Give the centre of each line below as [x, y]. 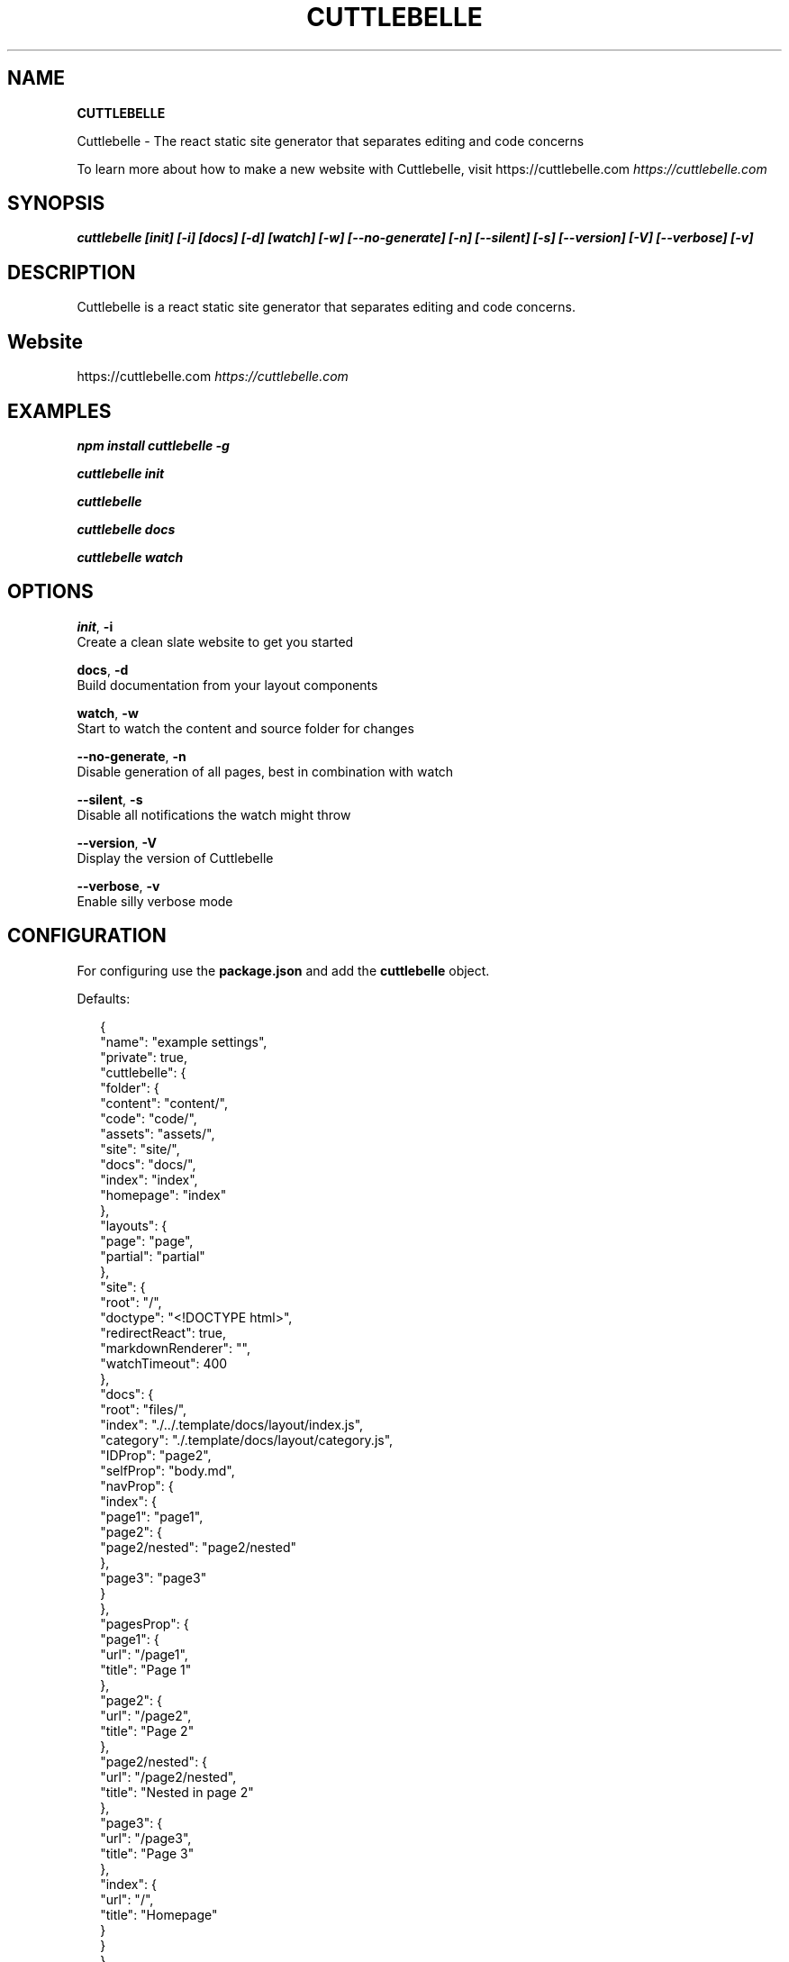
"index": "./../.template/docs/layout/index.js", [232, 1424]
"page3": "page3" [154, 1577]
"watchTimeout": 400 [164, 1363]
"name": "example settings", [184, 1041]
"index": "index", [149, 1179]
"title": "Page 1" [146, 1669]
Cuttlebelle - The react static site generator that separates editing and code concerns [331, 141]
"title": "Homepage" [159, 1914]
